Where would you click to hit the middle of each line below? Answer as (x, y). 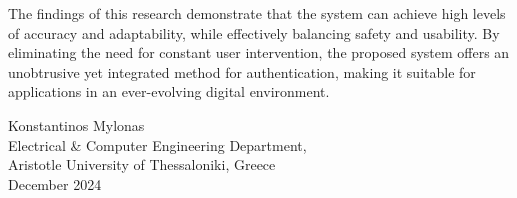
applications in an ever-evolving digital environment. (169, 91)
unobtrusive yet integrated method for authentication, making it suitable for (242, 71)
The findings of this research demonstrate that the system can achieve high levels (257, 13)
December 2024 (55, 183)
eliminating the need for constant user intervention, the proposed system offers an (259, 52)
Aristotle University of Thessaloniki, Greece (142, 164)
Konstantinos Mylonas (76, 124)
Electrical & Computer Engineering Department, (157, 144)
